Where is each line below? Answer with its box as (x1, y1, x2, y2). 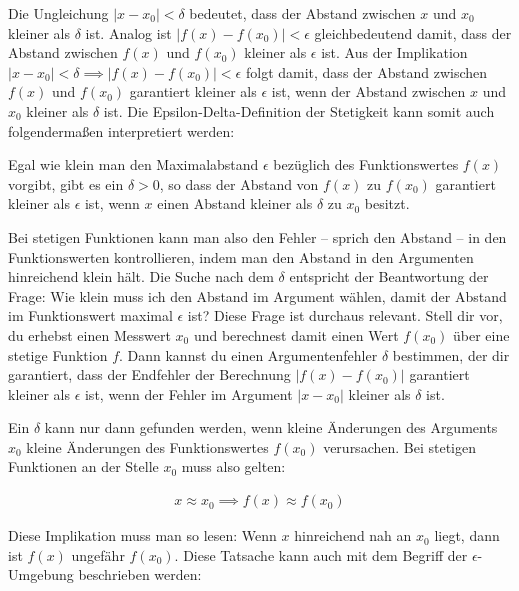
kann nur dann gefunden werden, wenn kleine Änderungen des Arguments (44, 417, 498, 438)
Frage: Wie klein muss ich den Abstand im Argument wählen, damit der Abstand (8, 285, 507, 306)
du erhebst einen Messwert (8, 324, 171, 345)
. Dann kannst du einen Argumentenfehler (119, 344, 378, 365)
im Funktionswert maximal (8, 305, 173, 326)
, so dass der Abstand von (159, 173, 319, 194)
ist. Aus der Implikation (321, 42, 468, 63)
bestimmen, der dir (392, 344, 510, 365)
